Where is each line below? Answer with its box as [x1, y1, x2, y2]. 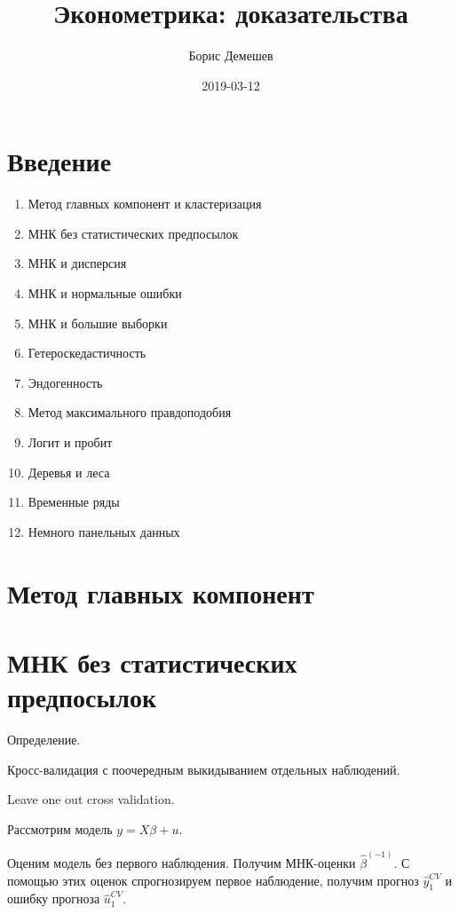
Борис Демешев [188, 46, 273, 65]
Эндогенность [28, 373, 103, 391]
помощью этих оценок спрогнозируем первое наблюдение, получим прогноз [7, 871, 419, 889]
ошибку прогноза [7, 889, 100, 908]
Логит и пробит [28, 433, 113, 451]
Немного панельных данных [28, 522, 180, 540]
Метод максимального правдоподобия [28, 403, 232, 422]
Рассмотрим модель [7, 819, 113, 838]
